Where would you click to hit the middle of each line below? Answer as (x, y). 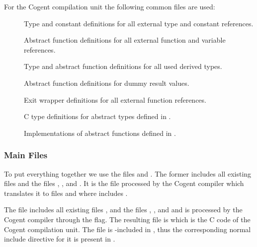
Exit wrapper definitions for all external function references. (115, 99)
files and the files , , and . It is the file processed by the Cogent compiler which (124, 183)
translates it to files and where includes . (66, 193)
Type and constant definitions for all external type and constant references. (139, 23)
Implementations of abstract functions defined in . (100, 133)
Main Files (26, 155)
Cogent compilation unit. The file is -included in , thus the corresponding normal (128, 229)
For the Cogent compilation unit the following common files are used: (110, 6)
